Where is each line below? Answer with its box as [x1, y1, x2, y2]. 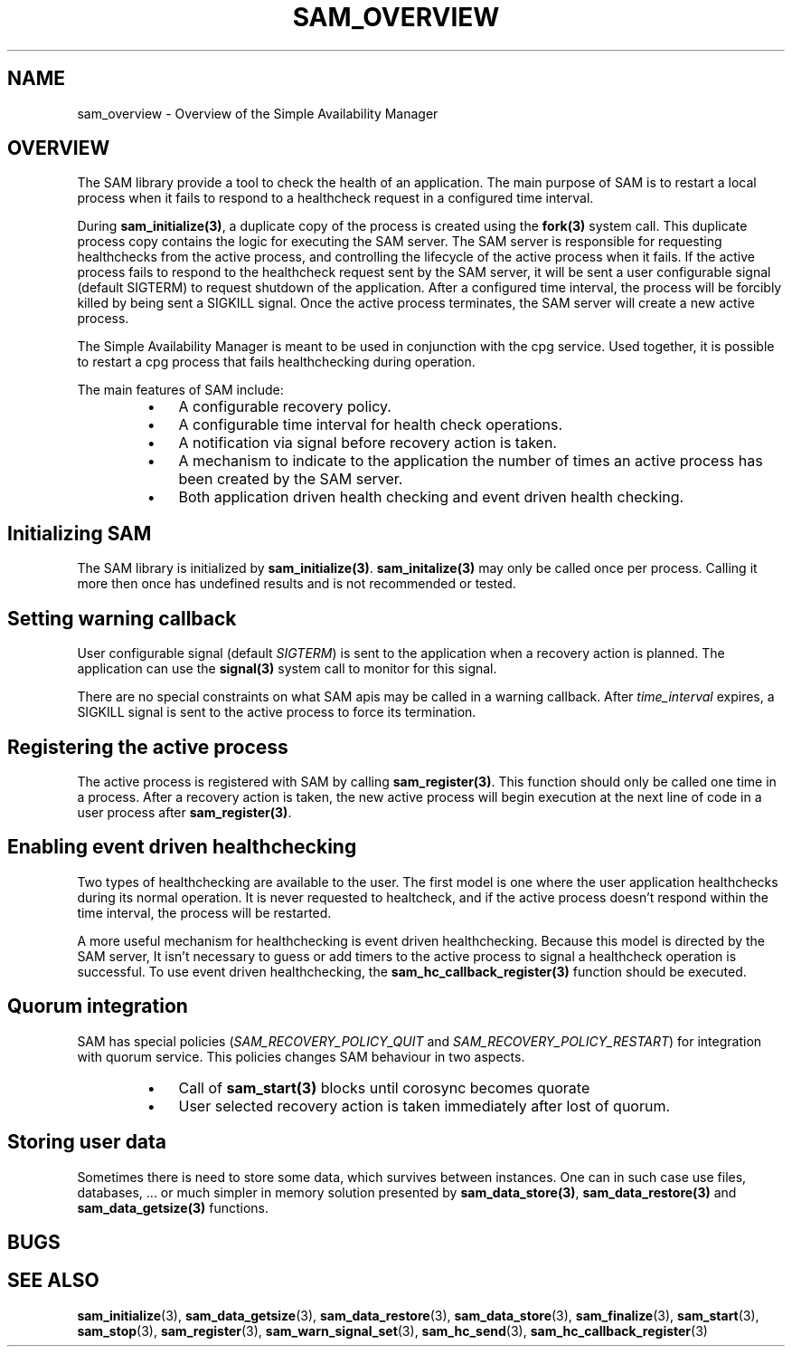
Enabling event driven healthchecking [7, 835, 357, 859]
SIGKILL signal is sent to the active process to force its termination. [77, 704, 476, 720]
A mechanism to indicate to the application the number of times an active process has [178, 452, 763, 471]
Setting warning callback [7, 606, 237, 630]
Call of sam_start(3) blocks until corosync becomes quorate [178, 1078, 590, 1097]
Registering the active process [7, 735, 288, 758]
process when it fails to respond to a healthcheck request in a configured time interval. [77, 190, 594, 206]
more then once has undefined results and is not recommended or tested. [77, 576, 516, 592]
